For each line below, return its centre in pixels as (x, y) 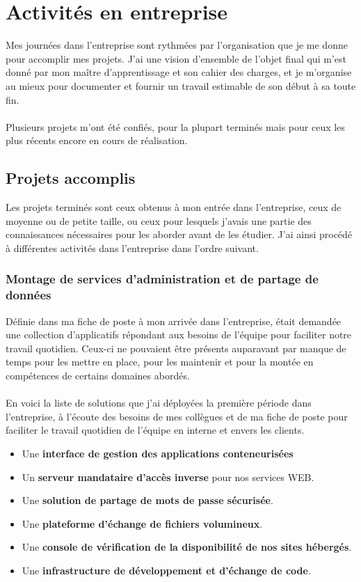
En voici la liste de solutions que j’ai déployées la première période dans (159, 403)
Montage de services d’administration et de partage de (162, 279)
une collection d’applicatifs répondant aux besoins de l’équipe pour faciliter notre (179, 335)
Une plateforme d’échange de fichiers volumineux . (142, 523)
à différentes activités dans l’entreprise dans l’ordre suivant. (132, 247)
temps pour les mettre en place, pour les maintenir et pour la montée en (160, 362)
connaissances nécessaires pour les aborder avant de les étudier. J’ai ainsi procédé (179, 234)
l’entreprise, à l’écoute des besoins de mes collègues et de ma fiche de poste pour (177, 416)
